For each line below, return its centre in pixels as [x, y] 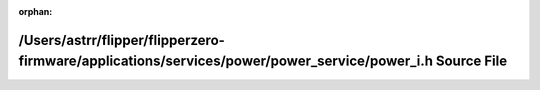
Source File [471, 61]
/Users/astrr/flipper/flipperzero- [121, 40]
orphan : [35, 11]
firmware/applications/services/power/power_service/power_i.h [226, 61]
